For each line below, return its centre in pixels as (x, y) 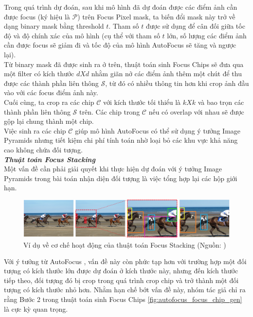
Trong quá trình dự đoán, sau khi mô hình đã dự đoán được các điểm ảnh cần (121, 7)
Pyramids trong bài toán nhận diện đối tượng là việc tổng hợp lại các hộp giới (121, 178)
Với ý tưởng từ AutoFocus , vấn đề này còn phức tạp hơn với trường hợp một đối (125, 261)
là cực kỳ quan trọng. (36, 309)
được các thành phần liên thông (51, 83)
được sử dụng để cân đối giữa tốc (196, 26)
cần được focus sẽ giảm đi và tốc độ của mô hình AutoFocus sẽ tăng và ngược (120, 45)
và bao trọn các (221, 102)
